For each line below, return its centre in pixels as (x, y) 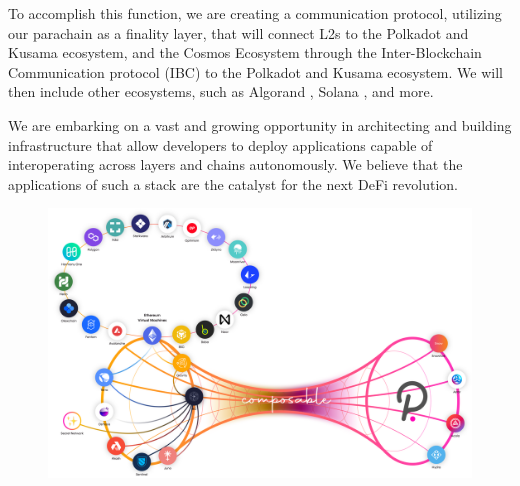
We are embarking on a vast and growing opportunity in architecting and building (260, 124)
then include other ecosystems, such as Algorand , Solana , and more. (221, 91)
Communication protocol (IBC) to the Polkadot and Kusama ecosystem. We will (255, 71)
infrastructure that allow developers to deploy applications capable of (220, 144)
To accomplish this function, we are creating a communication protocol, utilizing (255, 13)
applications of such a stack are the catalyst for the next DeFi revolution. (233, 183)
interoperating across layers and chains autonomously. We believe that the (235, 164)
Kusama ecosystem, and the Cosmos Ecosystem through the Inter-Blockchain (245, 52)
